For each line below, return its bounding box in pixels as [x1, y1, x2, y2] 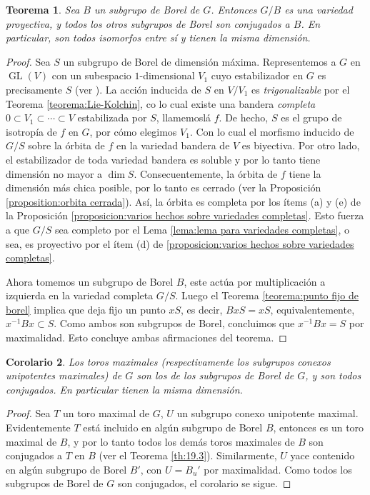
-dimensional [139, 68, 195, 83]
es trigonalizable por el [251, 81, 350, 96]
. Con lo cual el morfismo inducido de [189, 124, 354, 139]
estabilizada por [77, 110, 147, 125]
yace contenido [290, 448, 355, 463]
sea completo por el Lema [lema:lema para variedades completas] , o [54, 221, 349, 236]
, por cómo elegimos [89, 124, 177, 139]
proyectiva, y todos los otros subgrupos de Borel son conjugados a [6, 16, 290, 31]
